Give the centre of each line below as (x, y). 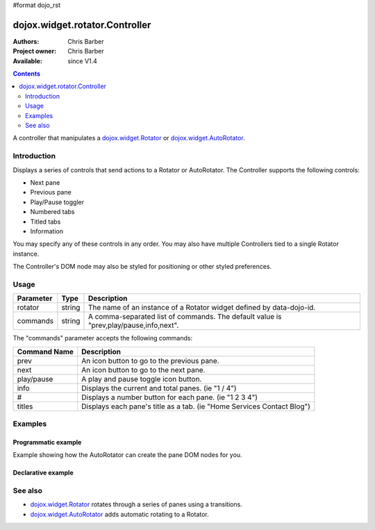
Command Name (45, 351)
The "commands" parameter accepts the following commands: (103, 338)
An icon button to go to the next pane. (143, 370)
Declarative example (43, 473)
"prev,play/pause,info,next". (133, 325)
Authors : (26, 41)
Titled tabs (45, 222)
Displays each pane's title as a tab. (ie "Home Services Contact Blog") (195, 406)
